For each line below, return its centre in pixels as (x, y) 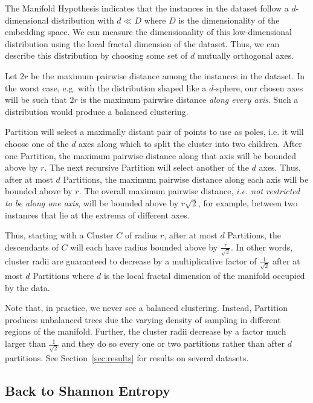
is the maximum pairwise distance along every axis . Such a (189, 100)
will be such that (36, 100)
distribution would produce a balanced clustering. (97, 111)
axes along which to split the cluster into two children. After (190, 143)
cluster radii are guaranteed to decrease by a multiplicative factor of (131, 261)
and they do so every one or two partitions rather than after (173, 343)
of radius (141, 235)
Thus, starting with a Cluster (59, 235)
